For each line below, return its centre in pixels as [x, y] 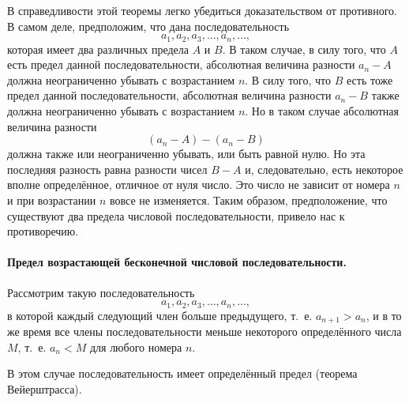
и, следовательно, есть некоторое [324, 169]
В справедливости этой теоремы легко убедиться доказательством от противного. [202, 10]
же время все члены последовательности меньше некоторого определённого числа [204, 331]
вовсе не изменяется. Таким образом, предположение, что [248, 200]
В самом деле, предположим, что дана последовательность [148, 26]
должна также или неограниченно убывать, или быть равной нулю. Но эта [186, 154]
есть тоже [370, 79]
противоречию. [43, 231]
